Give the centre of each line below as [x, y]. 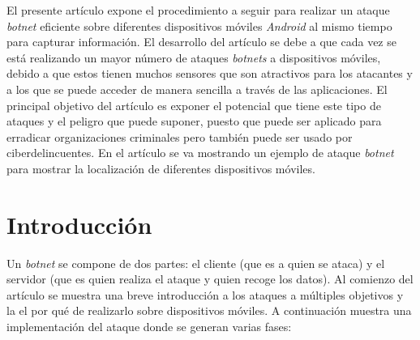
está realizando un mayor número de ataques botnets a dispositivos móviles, [194, 57]
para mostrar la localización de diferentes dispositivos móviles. [161, 168]
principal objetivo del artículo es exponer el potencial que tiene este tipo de [194, 105]
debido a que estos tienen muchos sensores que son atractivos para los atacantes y [210, 73]
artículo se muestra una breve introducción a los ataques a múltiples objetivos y [205, 294]
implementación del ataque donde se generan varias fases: [149, 327]
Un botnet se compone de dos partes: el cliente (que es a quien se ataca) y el [196, 263]
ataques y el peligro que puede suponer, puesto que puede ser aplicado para [194, 121]
